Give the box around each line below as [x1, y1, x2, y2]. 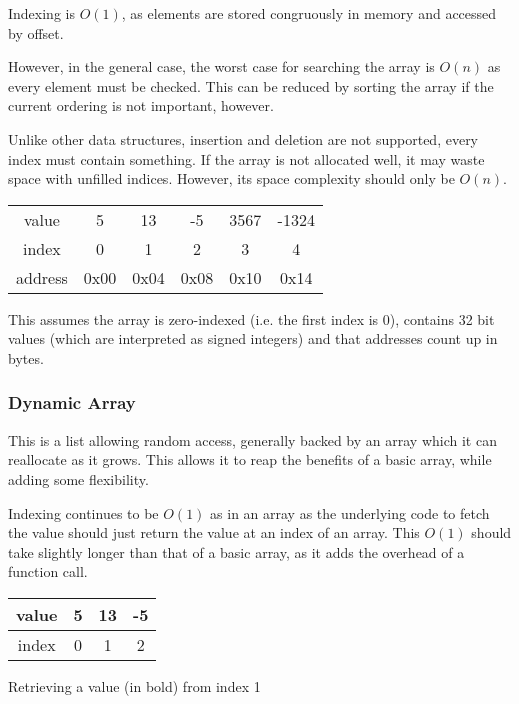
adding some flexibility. [8, 468, 149, 489]
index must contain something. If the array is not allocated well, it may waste [8, 148, 485, 169]
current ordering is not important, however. [8, 95, 274, 116]
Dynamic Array [8, 390, 136, 415]
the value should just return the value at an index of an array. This [8, 522, 420, 543]
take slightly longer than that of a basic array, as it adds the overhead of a [8, 541, 465, 562]
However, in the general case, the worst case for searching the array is [8, 56, 435, 77]
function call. [8, 561, 88, 582]
